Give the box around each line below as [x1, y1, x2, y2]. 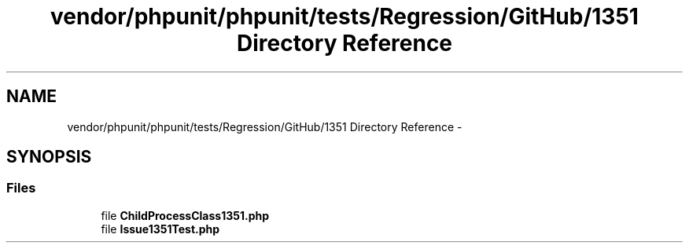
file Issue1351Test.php [101, 222, 220, 236]
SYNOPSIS [6, 147, 92, 167]
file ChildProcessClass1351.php [101, 208, 270, 222]
